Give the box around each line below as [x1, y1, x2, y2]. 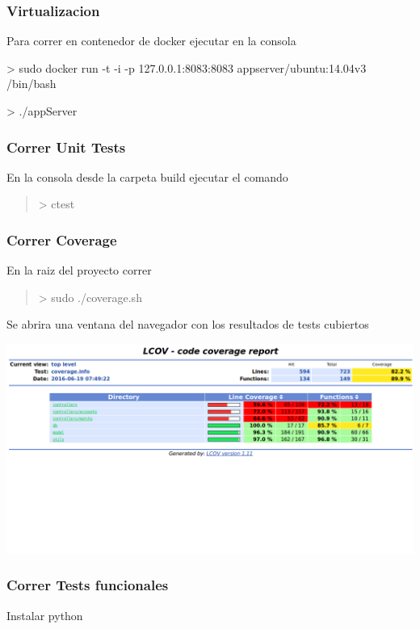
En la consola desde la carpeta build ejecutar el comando [6, 168, 288, 185]
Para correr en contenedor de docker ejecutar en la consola [6, 32, 296, 49]
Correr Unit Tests [6, 136, 126, 157]
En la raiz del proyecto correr [6, 262, 152, 279]
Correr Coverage [6, 229, 117, 250]
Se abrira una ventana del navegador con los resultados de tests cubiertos [6, 316, 369, 333]
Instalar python [6, 606, 83, 623]
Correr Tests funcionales [6, 575, 169, 595]
